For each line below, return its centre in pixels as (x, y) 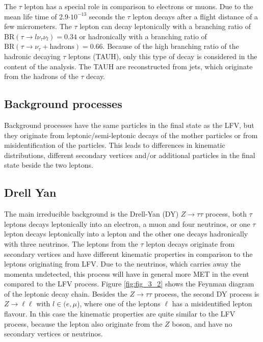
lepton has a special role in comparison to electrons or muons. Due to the (139, 6)
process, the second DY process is (207, 293)
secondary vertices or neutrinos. (54, 334)
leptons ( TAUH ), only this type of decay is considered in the (163, 56)
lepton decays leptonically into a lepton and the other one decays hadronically (126, 234)
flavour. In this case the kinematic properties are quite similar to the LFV (120, 314)
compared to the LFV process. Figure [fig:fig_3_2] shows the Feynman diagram (129, 284)
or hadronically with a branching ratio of (143, 36)
